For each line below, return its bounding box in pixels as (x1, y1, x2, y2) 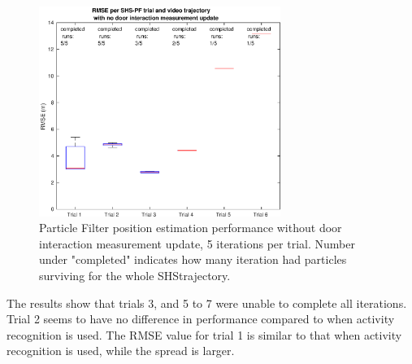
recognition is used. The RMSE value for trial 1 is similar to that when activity (7, 326, 402, 343)
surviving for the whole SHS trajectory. (39, 267, 231, 284)
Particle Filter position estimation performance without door (39, 219, 342, 236)
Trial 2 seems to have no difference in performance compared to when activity (7, 310, 395, 327)
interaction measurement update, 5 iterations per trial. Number (39, 235, 355, 252)
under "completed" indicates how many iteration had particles (39, 251, 347, 268)
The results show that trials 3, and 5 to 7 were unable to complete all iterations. (7, 294, 407, 311)
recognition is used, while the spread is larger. (7, 342, 235, 359)
